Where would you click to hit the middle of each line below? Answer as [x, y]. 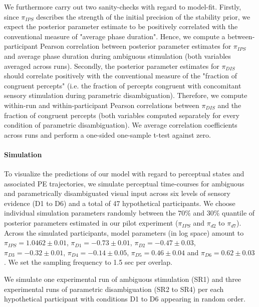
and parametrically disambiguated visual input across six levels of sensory [117, 193]
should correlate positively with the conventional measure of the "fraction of [120, 76]
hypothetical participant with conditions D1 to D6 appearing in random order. [125, 299]
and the [229, 105]
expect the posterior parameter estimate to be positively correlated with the [121, 26]
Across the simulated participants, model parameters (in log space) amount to [124, 232]
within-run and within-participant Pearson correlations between [102, 105]
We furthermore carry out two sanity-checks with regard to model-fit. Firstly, [123, 7]
